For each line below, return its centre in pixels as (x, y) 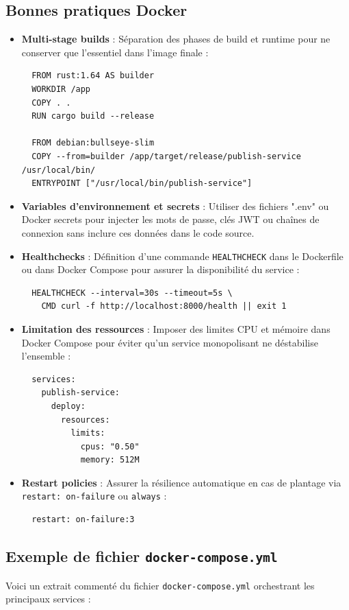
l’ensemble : (46, 356)
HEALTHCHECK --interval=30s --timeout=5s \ (132, 293)
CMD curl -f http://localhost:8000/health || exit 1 (164, 306)
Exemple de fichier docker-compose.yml (142, 556)
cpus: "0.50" (110, 446)
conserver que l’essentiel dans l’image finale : (115, 52)
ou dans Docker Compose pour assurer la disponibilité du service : (160, 269)
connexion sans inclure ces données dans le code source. (138, 232)
